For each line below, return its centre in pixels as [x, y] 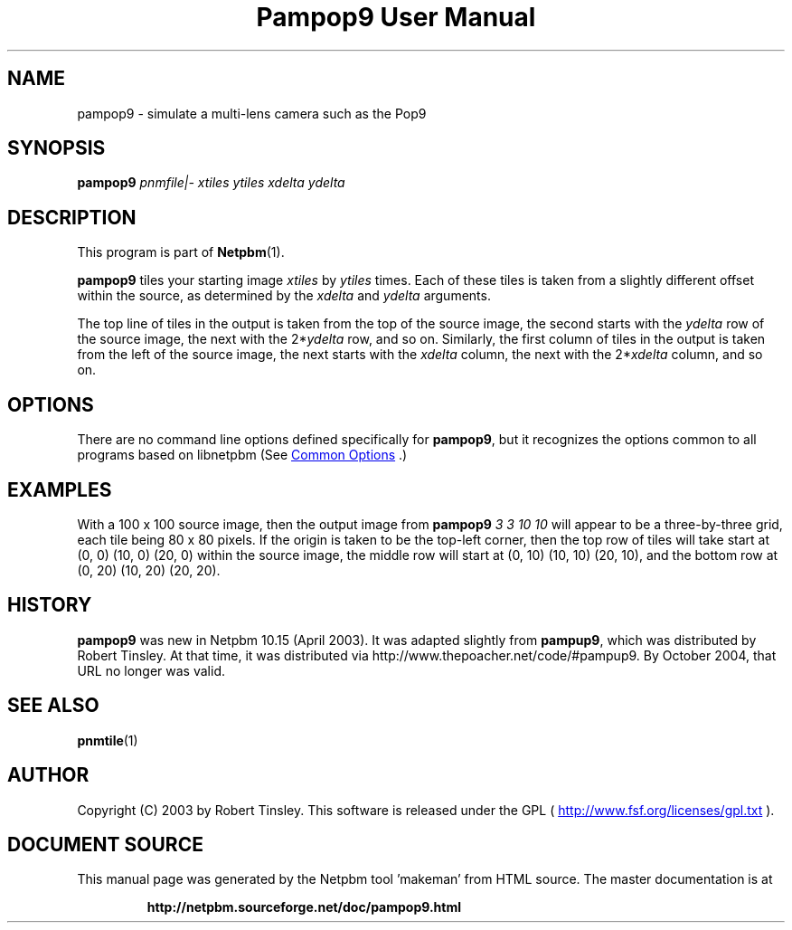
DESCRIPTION [72, 217]
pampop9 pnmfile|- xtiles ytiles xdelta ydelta [211, 183]
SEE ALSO [53, 706]
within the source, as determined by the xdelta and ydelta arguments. [284, 296]
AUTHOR [48, 775]
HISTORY [50, 605]
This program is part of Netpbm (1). [181, 252]
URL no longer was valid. [151, 670]
